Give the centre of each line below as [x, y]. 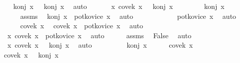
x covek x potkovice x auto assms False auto [99, 35]
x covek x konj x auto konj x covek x [100, 45]
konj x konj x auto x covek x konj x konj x [119, 6]
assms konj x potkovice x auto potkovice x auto [128, 16]
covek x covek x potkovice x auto [82, 26]
